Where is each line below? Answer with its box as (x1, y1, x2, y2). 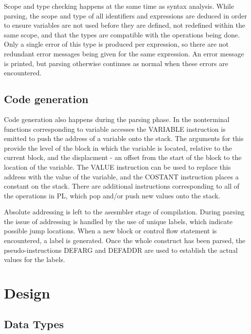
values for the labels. (4, 254, 65, 264)
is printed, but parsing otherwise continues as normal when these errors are (4, 58, 228, 68)
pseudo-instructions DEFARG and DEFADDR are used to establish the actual (4, 245, 238, 255)
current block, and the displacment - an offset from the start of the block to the (4, 152, 242, 162)
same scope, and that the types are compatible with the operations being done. (4, 29, 240, 39)
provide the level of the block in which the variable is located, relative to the (4, 142, 232, 153)
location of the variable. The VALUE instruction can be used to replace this (4, 161, 231, 172)
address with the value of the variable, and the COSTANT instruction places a (4, 171, 239, 181)
